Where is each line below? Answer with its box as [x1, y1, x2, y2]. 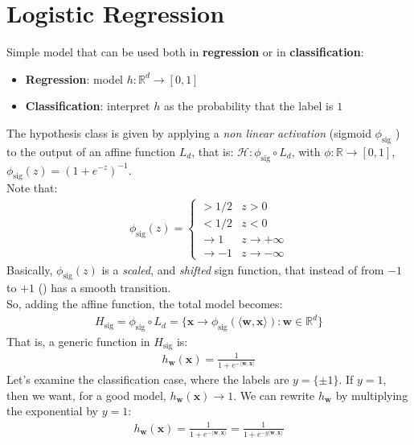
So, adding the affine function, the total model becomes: [6, 295, 283, 311]
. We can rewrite [233, 386, 315, 403]
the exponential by [6, 402, 98, 419]
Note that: [6, 179, 58, 196]
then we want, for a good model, [6, 386, 166, 403]
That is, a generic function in [6, 332, 150, 349]
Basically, [6, 261, 53, 278]
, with [291, 142, 321, 159]
